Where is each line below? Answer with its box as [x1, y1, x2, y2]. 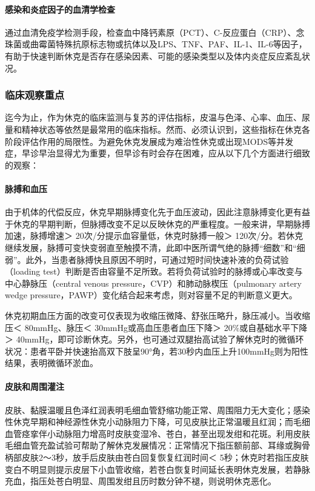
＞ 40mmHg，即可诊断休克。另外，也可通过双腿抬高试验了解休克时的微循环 [5, 333, 304, 346]
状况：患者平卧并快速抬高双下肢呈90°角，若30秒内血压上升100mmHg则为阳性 [5, 344, 309, 357]
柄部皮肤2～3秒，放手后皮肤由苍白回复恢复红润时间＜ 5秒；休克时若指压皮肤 [5, 451, 309, 464]
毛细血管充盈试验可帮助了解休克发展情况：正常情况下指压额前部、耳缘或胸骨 [5, 439, 310, 452]
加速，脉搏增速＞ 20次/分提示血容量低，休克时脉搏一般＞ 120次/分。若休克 [5, 229, 303, 242]
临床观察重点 [5, 87, 65, 102]
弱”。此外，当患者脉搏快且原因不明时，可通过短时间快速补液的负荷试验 [5, 253, 289, 266]
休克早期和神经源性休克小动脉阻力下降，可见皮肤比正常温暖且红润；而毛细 [13, 415, 310, 428]
